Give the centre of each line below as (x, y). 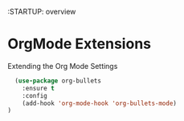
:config (35, 95)
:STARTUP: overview (42, 12)
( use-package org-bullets (58, 81)
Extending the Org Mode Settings (63, 66)
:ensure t (39, 88)
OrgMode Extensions (80, 44)
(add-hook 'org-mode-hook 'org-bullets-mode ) (100, 103)
